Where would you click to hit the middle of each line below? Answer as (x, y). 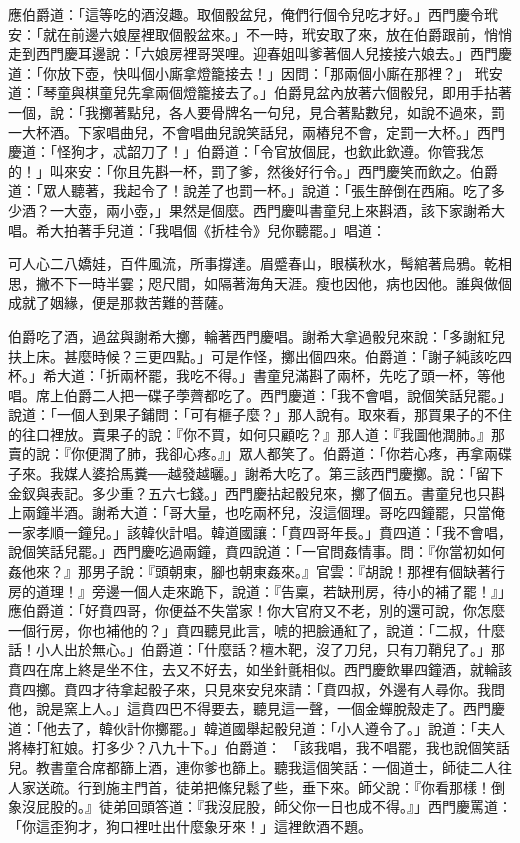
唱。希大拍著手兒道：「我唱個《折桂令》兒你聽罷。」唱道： (197, 229)
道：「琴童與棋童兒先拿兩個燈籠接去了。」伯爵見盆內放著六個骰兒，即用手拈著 (260, 92)
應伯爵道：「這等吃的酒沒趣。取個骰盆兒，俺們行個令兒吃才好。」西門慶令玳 (253, 14)
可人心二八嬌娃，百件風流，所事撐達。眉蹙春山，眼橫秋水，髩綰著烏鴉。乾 (253, 263)
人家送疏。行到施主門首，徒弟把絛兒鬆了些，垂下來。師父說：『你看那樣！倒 (256, 786)
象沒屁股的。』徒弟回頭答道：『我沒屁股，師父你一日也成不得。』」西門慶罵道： (260, 806)
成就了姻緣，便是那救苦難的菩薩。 (120, 302)
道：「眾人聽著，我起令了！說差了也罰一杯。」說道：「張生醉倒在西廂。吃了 (249, 190)
